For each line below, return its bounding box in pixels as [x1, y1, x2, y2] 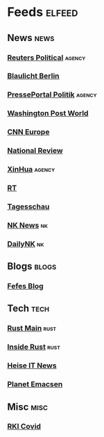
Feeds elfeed [7, 4, 78, 20]
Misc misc [7, 401, 49, 413]
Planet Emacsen [7, 379, 63, 389]
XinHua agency [7, 165, 55, 174]
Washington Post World [7, 108, 89, 118]
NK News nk [7, 220, 49, 230]
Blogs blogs [7, 261, 57, 272]
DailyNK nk [7, 239, 44, 249]
